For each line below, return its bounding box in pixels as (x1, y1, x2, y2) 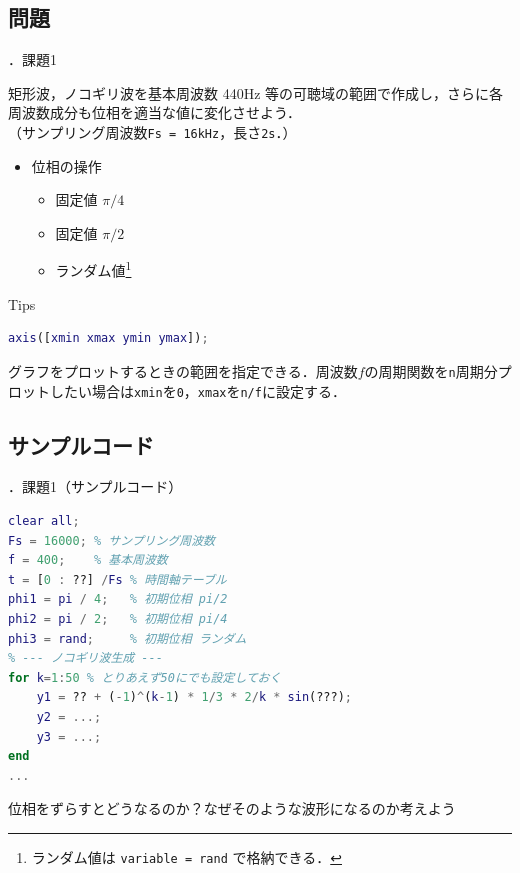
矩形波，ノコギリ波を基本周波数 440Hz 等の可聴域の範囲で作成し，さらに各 (8, 82, 504, 103)
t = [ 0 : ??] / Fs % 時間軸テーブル (8, 572, 227, 587)
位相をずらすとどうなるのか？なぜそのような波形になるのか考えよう (8, 798, 456, 819)
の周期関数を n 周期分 (364, 360, 498, 381)
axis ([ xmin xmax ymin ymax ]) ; (8, 331, 209, 346)
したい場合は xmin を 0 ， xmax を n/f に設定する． (49, 380, 346, 401)
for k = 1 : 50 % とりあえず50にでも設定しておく (8, 670, 282, 685)
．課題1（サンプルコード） (8, 476, 183, 497)
